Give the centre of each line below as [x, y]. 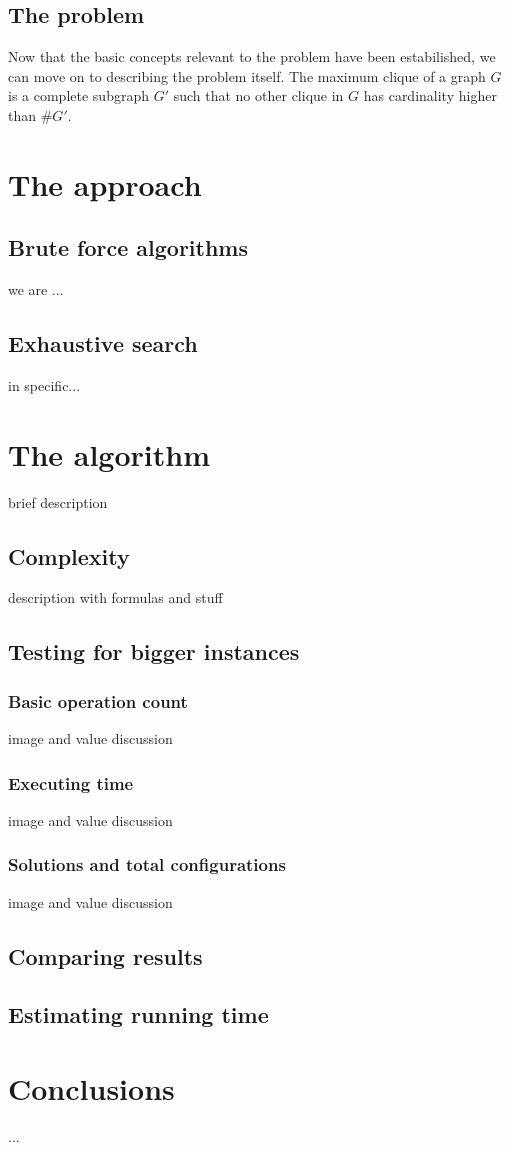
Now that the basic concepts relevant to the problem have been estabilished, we [252, 56]
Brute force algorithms [128, 247]
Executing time [71, 782]
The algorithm [109, 453]
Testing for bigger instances [154, 651]
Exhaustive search [103, 343]
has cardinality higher [430, 95]
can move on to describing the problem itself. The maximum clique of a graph [247, 75]
